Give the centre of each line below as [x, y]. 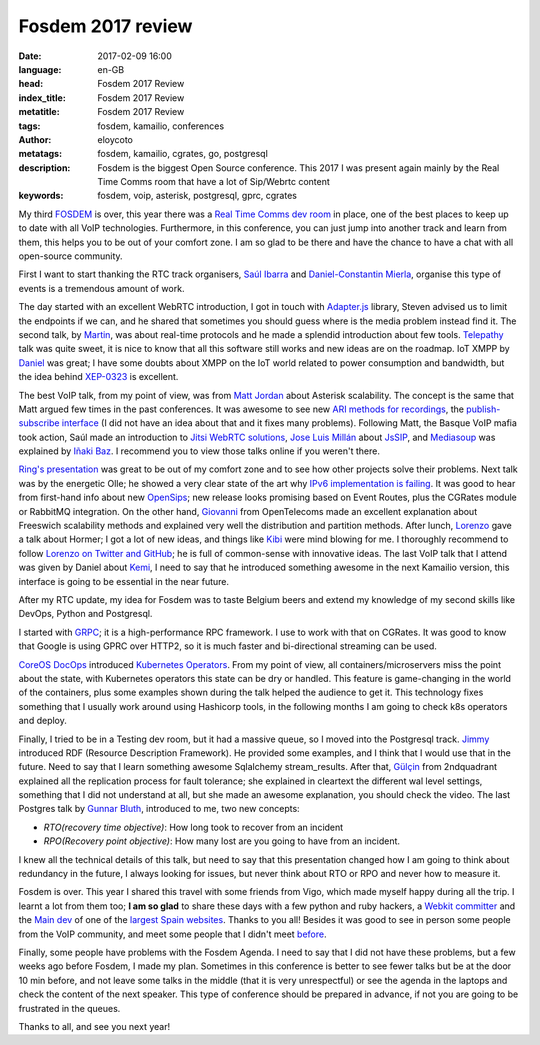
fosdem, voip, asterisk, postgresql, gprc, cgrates [197, 196]
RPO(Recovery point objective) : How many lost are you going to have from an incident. [221, 841]
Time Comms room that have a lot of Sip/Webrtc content [213, 182]
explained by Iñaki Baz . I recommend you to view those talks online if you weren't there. [199, 451]
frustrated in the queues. [69, 1008]
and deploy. [42, 721]
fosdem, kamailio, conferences [161, 126]
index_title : [42, 97]
